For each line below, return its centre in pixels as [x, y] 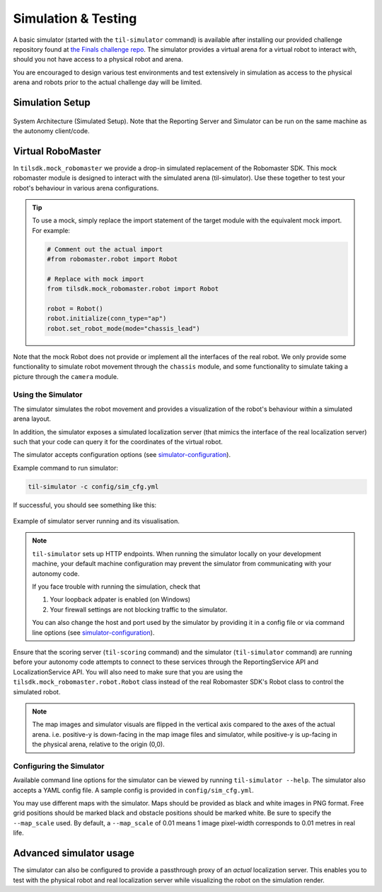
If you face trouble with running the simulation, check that [116, 587]
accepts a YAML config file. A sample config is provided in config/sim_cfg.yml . [133, 790]
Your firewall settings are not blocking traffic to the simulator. [139, 609]
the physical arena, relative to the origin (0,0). [99, 745]
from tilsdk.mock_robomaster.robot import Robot [133, 289]
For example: [51, 230]
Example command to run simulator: [66, 468]
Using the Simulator [48, 395]
